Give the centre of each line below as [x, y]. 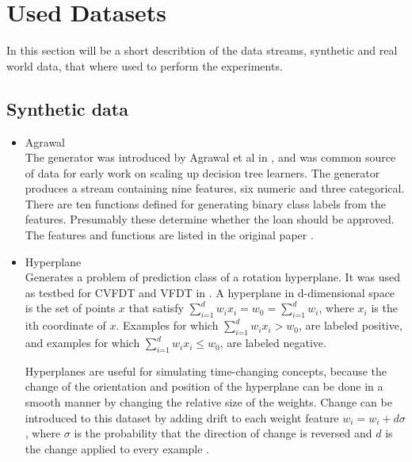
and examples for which [82, 343]
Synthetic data [67, 108]
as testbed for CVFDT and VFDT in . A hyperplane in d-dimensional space [210, 292]
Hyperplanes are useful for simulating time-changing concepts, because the [206, 370]
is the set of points [70, 308]
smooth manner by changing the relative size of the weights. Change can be [208, 402]
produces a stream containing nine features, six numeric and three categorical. [215, 188]
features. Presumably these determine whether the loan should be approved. [210, 219]
